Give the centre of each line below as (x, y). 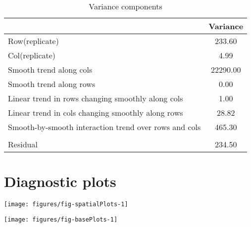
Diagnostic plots (60, 181)
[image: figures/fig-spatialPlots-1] (66, 204)
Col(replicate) (32, 55)
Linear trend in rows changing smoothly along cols (96, 98)
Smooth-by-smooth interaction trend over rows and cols (104, 127)
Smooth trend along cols (50, 69)
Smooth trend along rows (52, 84)
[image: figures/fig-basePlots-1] (61, 219)
